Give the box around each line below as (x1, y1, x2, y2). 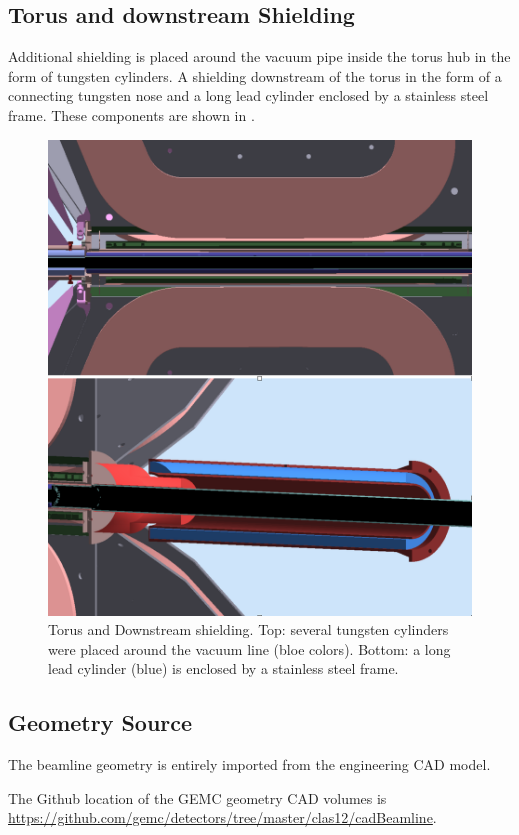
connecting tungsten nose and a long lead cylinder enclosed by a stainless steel (8, 85, 489, 106)
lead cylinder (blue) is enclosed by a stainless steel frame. (48, 658, 399, 679)
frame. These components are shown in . (8, 104, 255, 125)
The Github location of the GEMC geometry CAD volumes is (8, 787, 387, 808)
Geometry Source (8, 707, 193, 738)
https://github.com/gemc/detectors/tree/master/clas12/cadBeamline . (8, 807, 437, 828)
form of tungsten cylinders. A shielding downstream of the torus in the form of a (8, 65, 502, 86)
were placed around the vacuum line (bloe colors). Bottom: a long (48, 638, 451, 659)
